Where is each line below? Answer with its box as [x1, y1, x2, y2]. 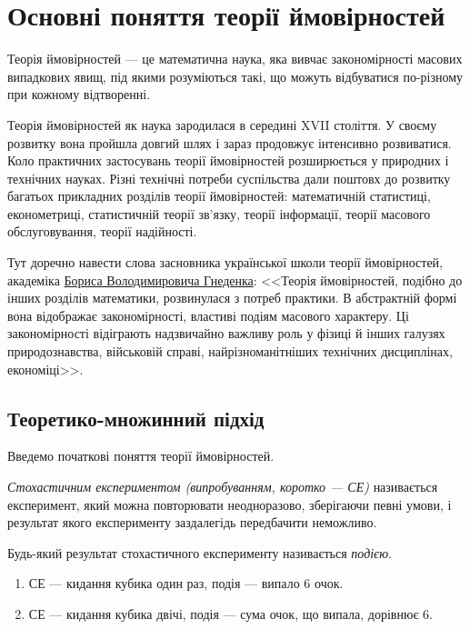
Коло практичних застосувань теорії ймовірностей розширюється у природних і [7, 151, 449, 170]
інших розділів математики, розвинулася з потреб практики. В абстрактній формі [7, 288, 457, 307]
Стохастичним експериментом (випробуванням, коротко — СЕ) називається [7, 477, 438, 496]
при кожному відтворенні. [7, 85, 151, 104]
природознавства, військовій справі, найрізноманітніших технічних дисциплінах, [7, 342, 453, 361]
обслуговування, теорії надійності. [7, 222, 197, 241]
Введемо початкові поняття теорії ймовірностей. [7, 446, 275, 465]
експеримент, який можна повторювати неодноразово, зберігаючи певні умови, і [7, 494, 452, 514]
